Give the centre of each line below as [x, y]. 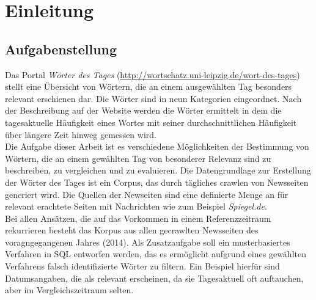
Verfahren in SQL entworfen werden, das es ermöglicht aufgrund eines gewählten [156, 254]
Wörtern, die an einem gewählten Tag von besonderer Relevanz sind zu [138, 158]
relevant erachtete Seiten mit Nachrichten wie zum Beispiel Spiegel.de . [136, 206]
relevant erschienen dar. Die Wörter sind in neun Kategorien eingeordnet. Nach [153, 98]
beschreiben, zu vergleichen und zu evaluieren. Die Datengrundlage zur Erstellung [158, 170]
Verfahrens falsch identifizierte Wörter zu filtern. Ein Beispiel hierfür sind [142, 266]
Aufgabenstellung [61, 49]
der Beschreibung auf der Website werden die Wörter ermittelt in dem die [143, 110]
